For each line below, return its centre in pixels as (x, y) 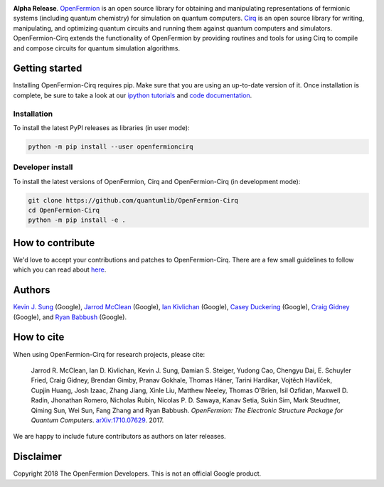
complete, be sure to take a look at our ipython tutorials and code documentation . (133, 95)
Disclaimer (37, 457)
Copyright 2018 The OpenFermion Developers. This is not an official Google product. (137, 473)
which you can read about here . (60, 269)
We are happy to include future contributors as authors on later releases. (120, 437)
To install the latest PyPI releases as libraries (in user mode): (101, 128)
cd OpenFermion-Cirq (64, 210)
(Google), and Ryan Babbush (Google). (70, 317)
